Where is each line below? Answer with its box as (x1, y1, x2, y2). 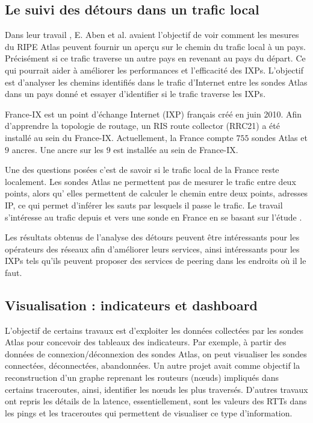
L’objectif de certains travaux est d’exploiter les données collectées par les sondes (5, 324, 303, 336)
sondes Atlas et (252, 131, 308, 143)
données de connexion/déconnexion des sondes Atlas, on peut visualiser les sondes (5, 347, 307, 360)
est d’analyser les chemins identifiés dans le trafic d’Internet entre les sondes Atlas (5, 75, 308, 88)
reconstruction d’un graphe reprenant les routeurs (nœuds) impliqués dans (5, 371, 279, 384)
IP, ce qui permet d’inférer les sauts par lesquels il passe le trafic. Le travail (5, 198, 283, 211)
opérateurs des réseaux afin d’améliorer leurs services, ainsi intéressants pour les (5, 242, 300, 255)
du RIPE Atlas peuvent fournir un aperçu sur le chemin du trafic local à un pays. (5, 40, 306, 52)
